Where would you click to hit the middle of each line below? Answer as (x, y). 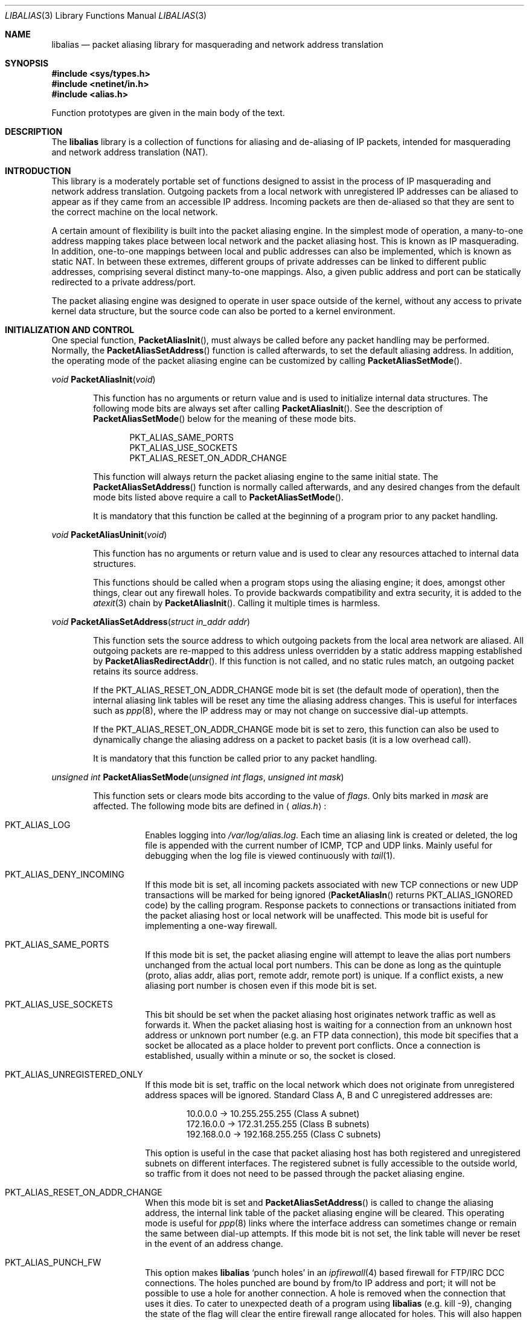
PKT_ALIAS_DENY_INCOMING (65, 874)
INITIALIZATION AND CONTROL (70, 330)
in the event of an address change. (214, 1244)
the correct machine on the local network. (135, 212)
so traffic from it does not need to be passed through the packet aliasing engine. (305, 1173)
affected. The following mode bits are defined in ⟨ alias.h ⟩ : (210, 806)
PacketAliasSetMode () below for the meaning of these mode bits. (225, 419)
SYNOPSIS (27, 63)
